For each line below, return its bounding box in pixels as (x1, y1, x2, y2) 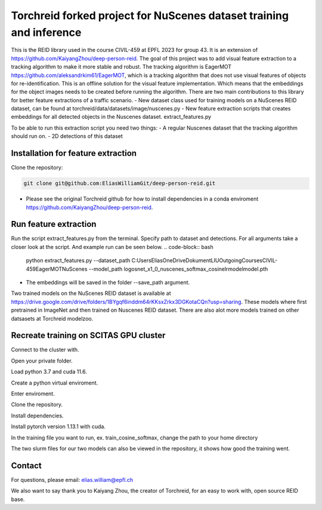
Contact (11, 460, 42, 471)
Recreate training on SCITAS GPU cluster (11, 330, 166, 340)
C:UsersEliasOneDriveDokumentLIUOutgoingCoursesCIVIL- (131, 257, 278, 264)
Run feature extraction (11, 219, 97, 229)
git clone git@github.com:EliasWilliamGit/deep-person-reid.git (23, 180, 216, 187)
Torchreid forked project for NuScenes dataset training (11, 9, 289, 22)
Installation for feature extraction (11, 148, 137, 158)
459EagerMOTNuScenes (26, 265, 88, 272)
